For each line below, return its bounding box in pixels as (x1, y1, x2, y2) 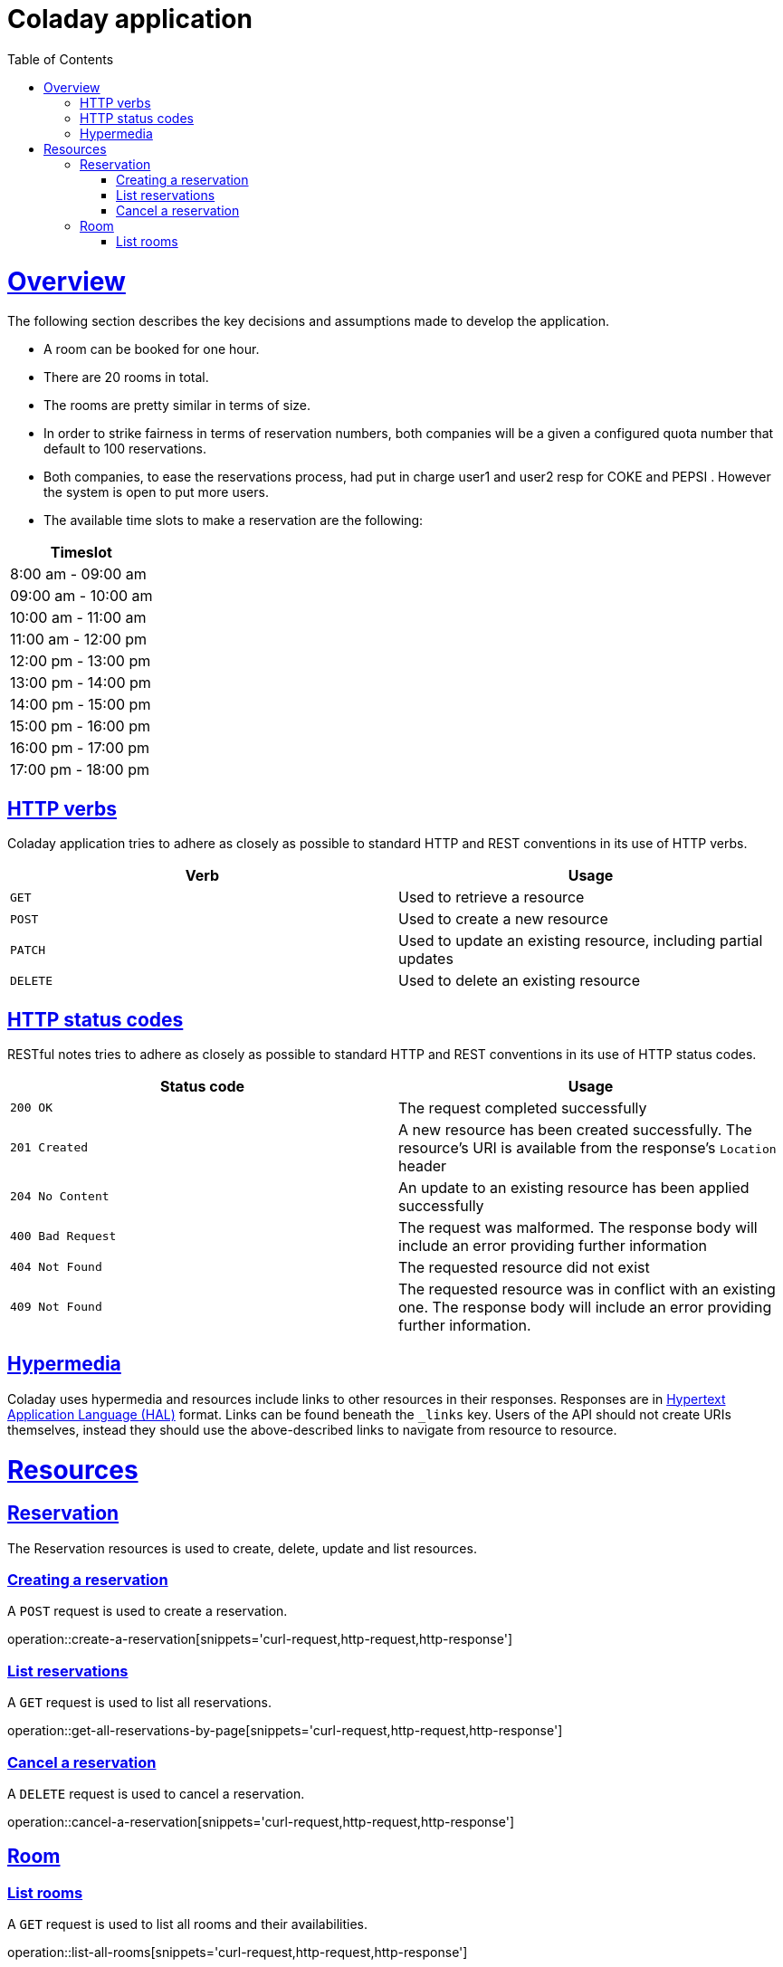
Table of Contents (7, 51, 114, 67)
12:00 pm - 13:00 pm (10, 652, 151, 671)
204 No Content (10, 1189, 110, 1204)
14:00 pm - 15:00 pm (10, 695, 151, 714)
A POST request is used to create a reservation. (7, 1603, 288, 1619)
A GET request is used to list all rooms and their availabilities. (7, 1916, 368, 1933)
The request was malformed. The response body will (398, 1217, 758, 1237)
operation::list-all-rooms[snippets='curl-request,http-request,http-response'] (7, 1944, 468, 1961)
